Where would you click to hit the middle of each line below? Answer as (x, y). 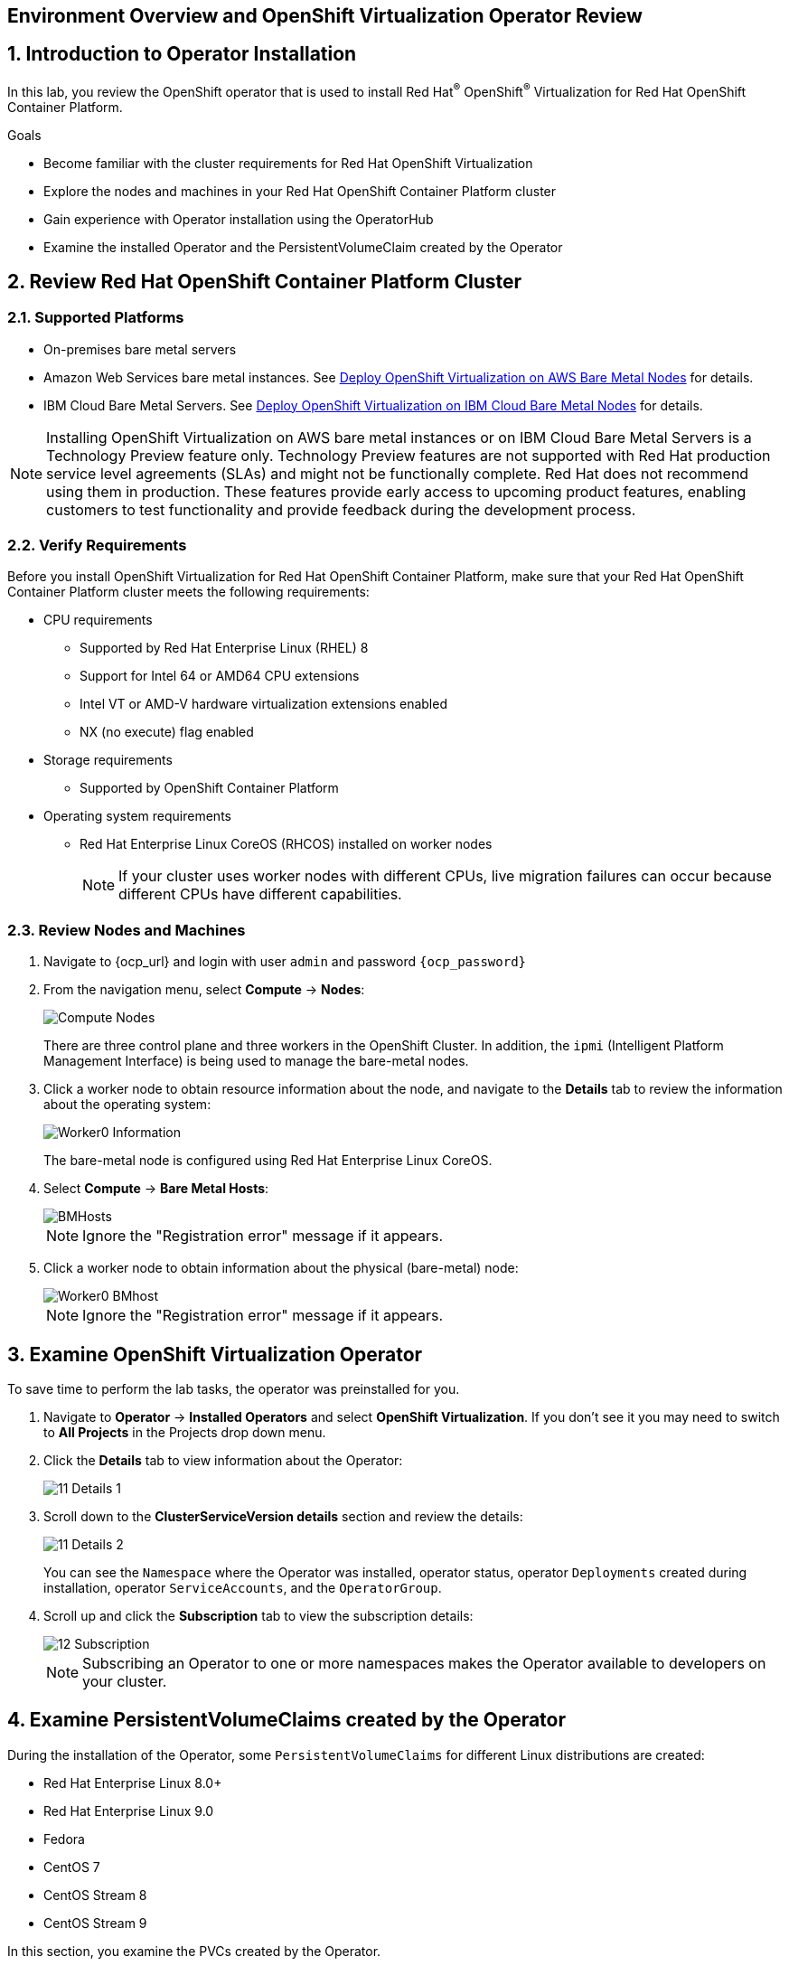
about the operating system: (127, 1105)
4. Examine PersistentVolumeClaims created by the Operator (287, 1720)
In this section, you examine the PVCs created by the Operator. (194, 1951)
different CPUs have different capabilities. (260, 894)
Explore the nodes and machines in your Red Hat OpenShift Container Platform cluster (300, 191)
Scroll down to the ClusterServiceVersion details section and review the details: (283, 1517)
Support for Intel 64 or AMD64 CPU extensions (220, 676)
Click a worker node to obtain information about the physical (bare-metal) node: (281, 1268)
